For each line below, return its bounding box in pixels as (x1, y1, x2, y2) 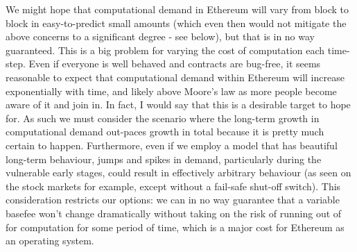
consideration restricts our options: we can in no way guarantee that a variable (6, 192, 340, 207)
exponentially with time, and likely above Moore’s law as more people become (6, 83, 337, 98)
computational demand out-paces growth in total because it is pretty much (6, 124, 324, 139)
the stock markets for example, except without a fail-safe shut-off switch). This (6, 178, 341, 193)
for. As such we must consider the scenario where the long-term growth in (6, 110, 320, 125)
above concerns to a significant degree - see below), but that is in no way (6, 29, 315, 44)
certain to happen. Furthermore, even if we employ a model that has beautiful (6, 137, 338, 152)
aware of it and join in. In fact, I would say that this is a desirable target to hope (6, 97, 351, 112)
